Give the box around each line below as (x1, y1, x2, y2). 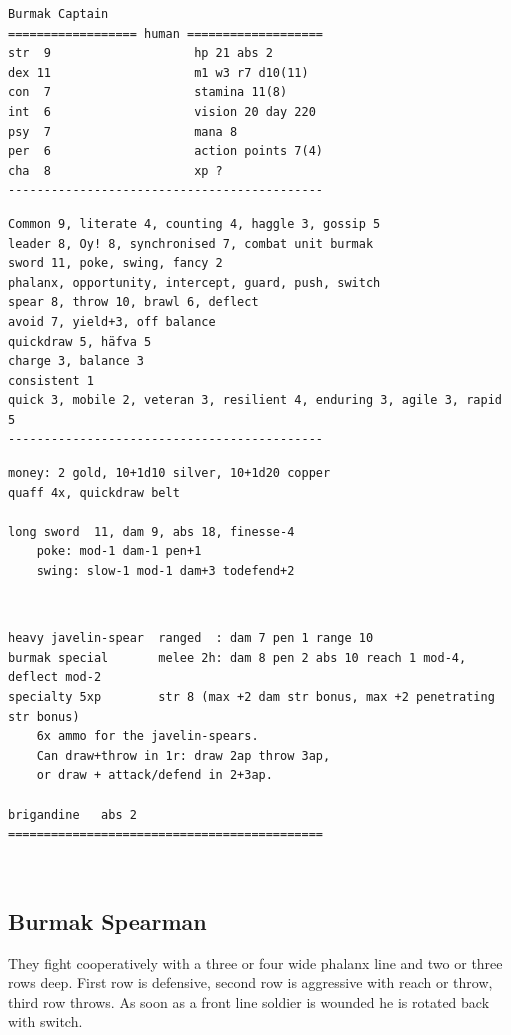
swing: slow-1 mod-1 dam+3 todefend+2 (36, 564, 295, 579)
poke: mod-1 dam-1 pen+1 (36, 544, 202, 559)
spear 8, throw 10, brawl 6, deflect (8, 295, 259, 310)
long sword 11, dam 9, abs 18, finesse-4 (8, 524, 295, 539)
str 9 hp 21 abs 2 (8, 46, 273, 61)
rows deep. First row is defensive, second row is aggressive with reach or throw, (8, 972, 493, 993)
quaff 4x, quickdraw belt (8, 485, 180, 500)
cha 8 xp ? (8, 163, 223, 178)
